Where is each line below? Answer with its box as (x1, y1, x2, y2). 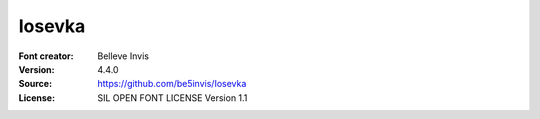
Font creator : (18, 50, 74, 62)
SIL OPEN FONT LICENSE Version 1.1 (97, 91, 248, 104)
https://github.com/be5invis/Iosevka (97, 78, 247, 90)
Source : (18, 78, 53, 90)
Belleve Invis (97, 50, 150, 62)
